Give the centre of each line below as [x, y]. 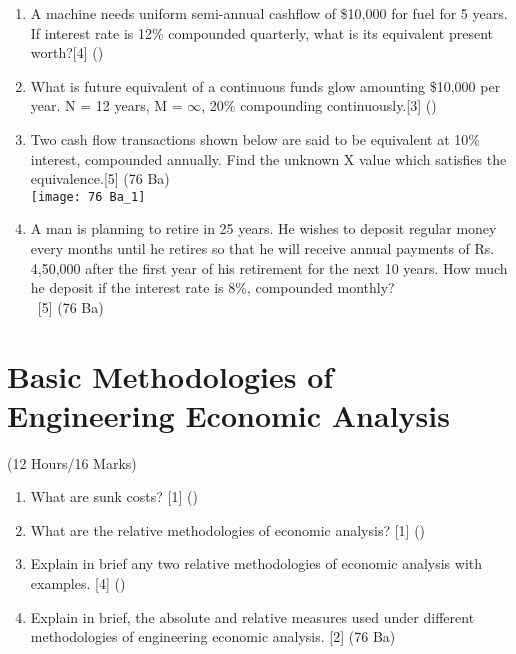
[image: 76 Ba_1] [88, 196]
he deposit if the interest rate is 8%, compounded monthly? [212, 287]
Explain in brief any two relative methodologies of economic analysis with [256, 563]
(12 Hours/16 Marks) [72, 462]
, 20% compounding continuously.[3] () [319, 105]
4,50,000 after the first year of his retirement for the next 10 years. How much [269, 267]
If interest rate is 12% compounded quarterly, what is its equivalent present [261, 32]
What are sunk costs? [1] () [114, 496]
